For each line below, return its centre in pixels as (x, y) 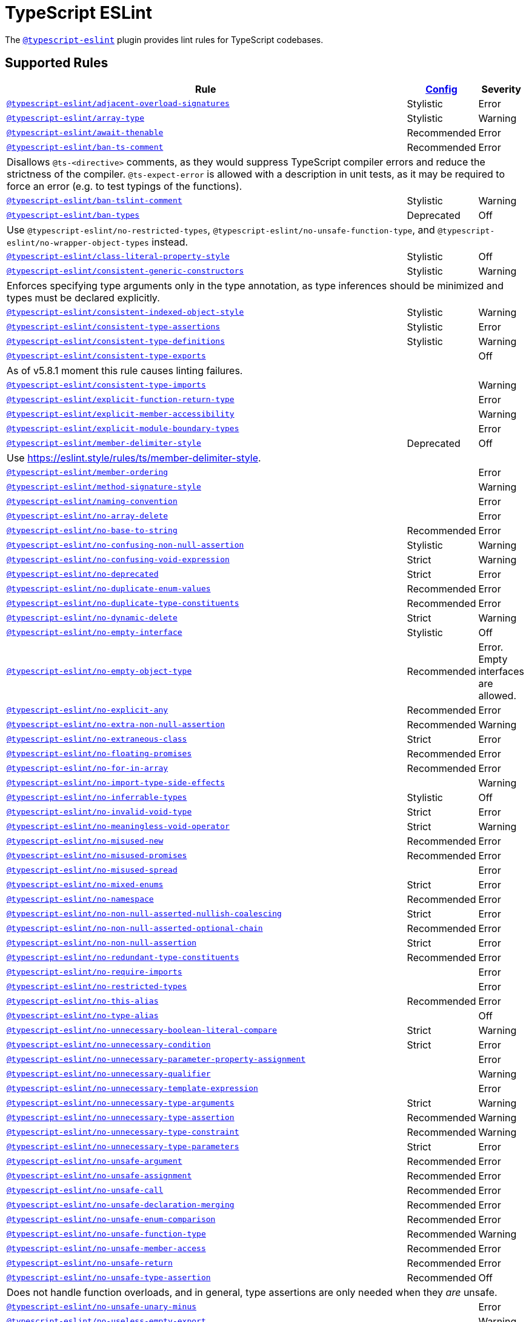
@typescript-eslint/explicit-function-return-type (121, 400)
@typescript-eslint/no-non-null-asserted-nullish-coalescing (144, 914)
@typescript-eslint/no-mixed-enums (85, 885)
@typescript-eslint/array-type (75, 118)
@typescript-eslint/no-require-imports (95, 972)
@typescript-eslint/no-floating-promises (99, 754)
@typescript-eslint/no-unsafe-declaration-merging (121, 1205)
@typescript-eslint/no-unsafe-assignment (99, 1176)
